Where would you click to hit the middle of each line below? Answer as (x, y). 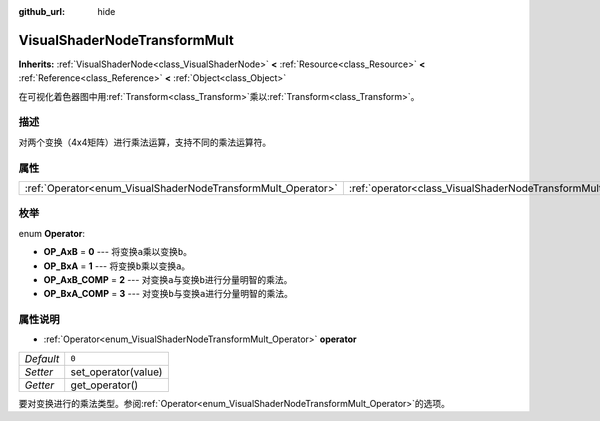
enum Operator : (51, 233)
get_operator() (104, 385)
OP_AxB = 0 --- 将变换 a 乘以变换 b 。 (118, 252)
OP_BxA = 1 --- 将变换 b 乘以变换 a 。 (117, 266)
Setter (39, 372)
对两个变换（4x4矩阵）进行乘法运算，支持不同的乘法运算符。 (145, 142)
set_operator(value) (116, 372)
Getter (39, 385)
